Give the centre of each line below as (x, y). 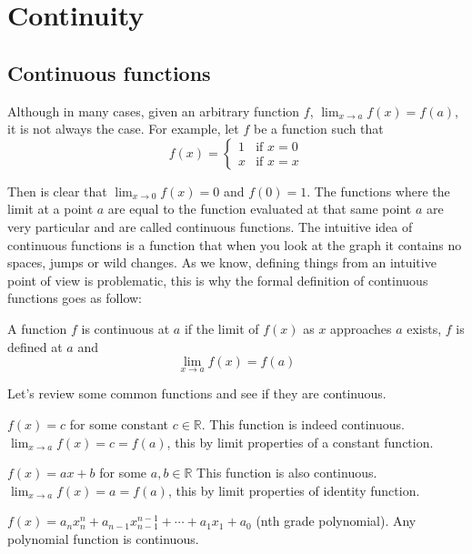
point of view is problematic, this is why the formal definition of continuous (218, 280)
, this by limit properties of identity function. (294, 490)
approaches (361, 328)
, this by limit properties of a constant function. (300, 442)
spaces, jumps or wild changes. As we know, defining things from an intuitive (222, 262)
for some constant (119, 423)
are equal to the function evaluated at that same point (260, 209)
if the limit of (221, 328)
